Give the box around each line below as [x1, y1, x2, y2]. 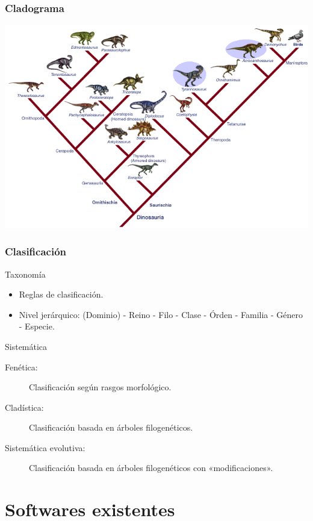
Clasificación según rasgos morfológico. [29, 381, 172, 393]
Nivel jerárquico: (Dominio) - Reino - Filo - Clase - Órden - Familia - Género [19, 308, 303, 320]
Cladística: [5, 401, 44, 413]
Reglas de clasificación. [19, 288, 104, 301]
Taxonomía [5, 267, 46, 280]
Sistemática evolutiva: [5, 441, 85, 454]
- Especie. [19, 320, 55, 332]
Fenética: [5, 360, 38, 373]
